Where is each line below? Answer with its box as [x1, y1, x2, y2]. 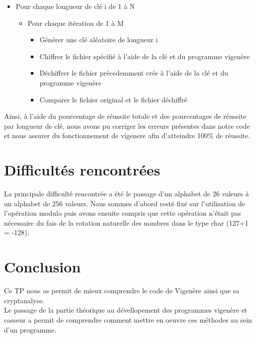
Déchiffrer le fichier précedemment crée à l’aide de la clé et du [39, 68, 229, 78]
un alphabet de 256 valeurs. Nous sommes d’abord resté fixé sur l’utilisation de [4, 198, 246, 208]
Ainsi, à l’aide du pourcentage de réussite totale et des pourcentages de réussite [4, 111, 247, 121]
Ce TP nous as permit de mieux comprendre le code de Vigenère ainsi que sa [4, 285, 240, 296]
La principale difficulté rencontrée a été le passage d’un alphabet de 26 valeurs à [4, 188, 249, 199]
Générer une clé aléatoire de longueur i [39, 34, 158, 45]
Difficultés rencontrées [4, 160, 160, 180]
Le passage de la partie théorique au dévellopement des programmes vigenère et [4, 305, 248, 315]
